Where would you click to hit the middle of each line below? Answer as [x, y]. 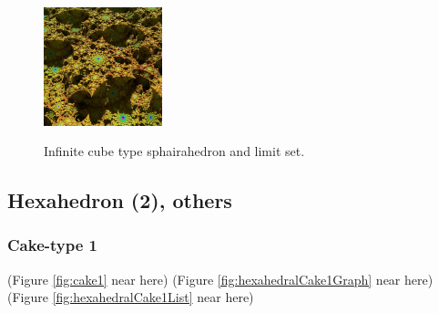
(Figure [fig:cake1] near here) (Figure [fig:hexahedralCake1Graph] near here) [220, 279]
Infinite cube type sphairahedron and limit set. [174, 151]
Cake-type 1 [53, 245]
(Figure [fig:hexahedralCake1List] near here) [131, 297]
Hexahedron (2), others [120, 200]
